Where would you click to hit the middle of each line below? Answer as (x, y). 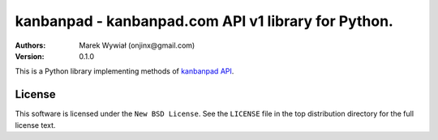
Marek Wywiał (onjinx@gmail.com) (137, 45)
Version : (30, 56)
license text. (35, 125)
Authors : (30, 45)
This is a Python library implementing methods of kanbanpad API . (125, 71)
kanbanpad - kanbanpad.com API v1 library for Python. (204, 21)
